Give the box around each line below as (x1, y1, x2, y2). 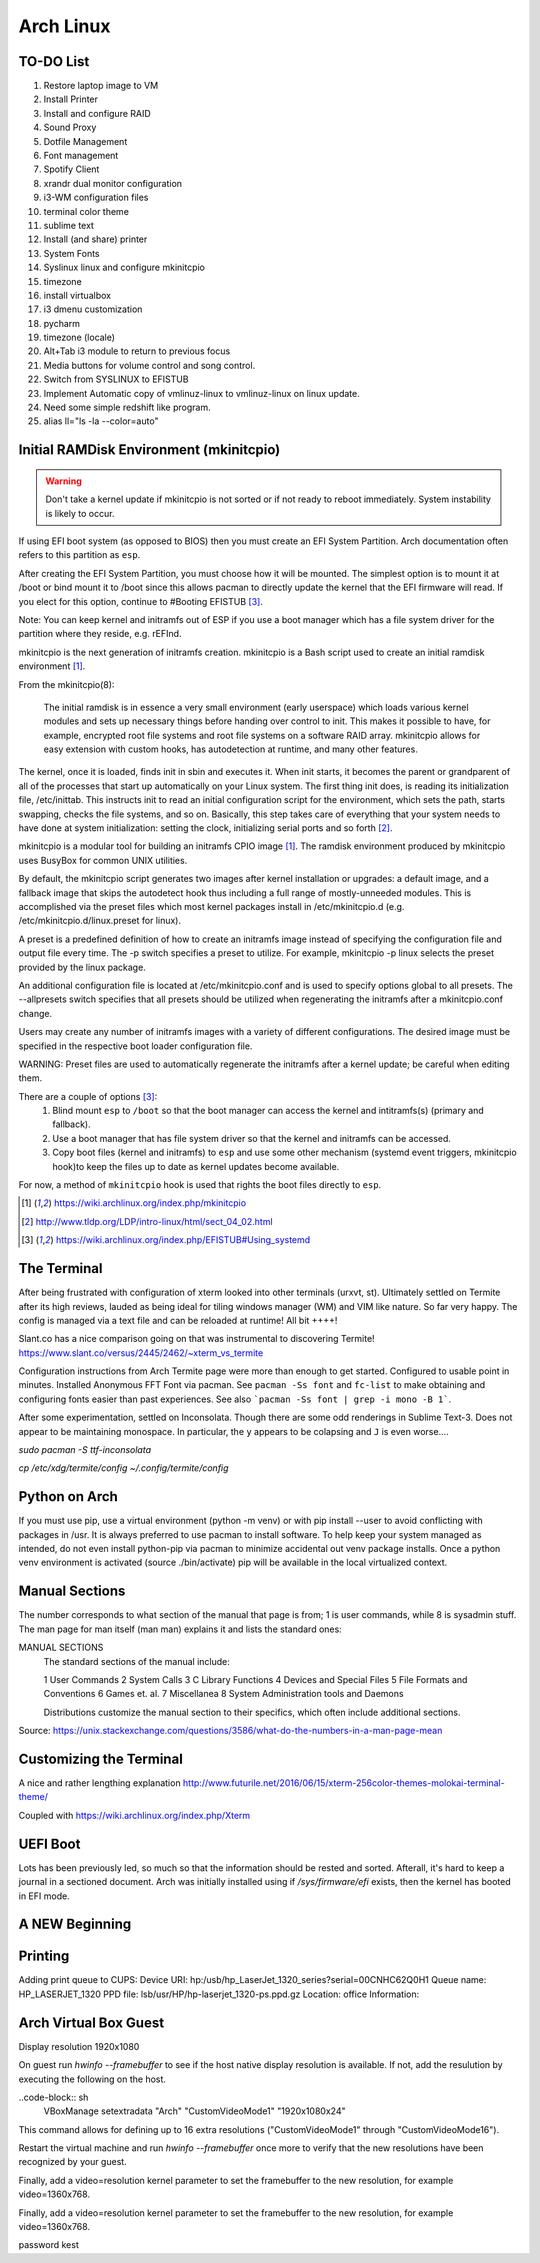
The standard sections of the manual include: (43, 1655, 230, 1667)
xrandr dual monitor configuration (43, 177, 183, 189)
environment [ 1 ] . (18, 660, 86, 672)
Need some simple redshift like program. (43, 401, 211, 414)
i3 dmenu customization (43, 303, 143, 315)
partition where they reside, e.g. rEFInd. (18, 628, 182, 640)
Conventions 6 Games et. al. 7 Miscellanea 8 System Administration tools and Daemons (43, 1688, 404, 1700)
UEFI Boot (18, 1835, 81, 1852)
